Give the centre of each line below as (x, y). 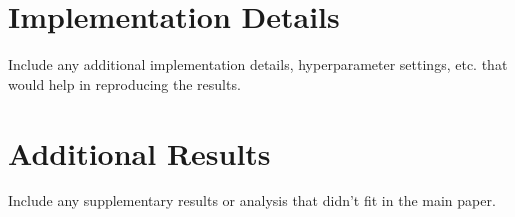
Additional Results (139, 152)
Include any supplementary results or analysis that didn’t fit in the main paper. (252, 200)
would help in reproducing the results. (124, 83)
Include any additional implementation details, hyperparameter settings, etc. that (258, 64)
